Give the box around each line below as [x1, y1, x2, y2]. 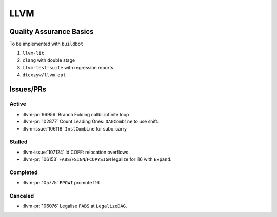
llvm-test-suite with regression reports [22, 64, 114, 71]
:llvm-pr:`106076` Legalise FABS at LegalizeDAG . [22, 203, 128, 209]
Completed [9, 169, 38, 176]
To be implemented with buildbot [9, 41, 84, 47]
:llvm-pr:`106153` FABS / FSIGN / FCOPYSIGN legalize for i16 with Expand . [22, 156, 172, 162]
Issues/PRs [9, 85, 47, 94]
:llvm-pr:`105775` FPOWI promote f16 [22, 180, 100, 186]
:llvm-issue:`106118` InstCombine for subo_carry [22, 125, 127, 132]
